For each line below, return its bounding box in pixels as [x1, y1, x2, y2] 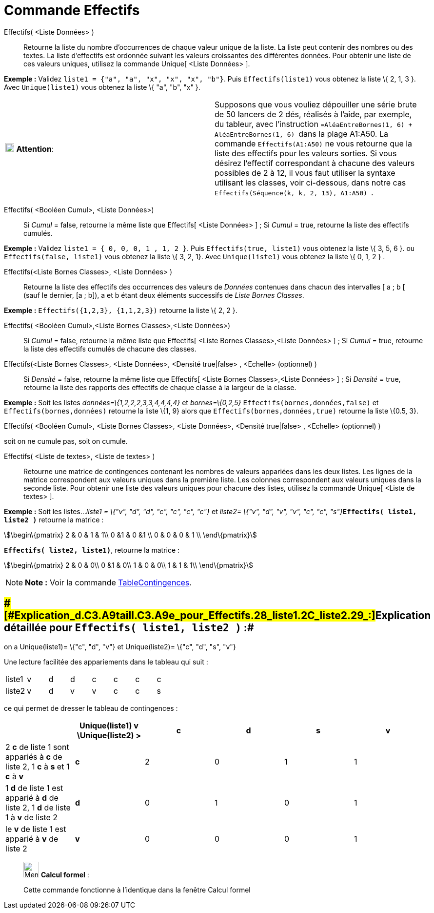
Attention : [16, 144, 54, 154]
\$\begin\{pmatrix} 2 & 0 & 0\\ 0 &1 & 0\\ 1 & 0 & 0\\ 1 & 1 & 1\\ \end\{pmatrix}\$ [4, 560, 253, 569]
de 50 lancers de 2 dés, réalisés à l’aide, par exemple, [215, 109, 412, 119]
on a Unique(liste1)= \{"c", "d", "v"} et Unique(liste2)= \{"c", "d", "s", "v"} [4, 642, 236, 651]
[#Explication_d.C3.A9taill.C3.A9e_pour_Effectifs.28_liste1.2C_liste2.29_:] [4, 609, 375, 622]
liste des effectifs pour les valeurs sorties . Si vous [215, 148, 397, 158]
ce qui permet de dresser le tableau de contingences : [4, 704, 178, 712]
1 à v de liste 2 [5, 812, 58, 822]
